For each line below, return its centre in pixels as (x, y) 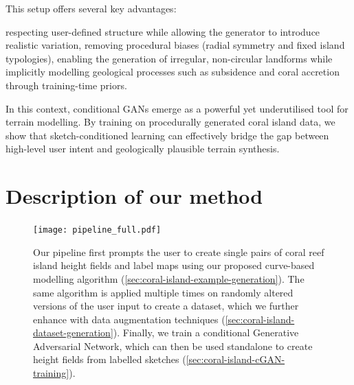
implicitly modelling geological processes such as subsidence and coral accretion (173, 72)
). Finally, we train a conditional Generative (206, 332)
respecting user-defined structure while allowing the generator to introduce (163, 31)
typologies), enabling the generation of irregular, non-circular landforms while (169, 58)
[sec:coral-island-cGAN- (235, 359)
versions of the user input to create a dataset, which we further (166, 306)
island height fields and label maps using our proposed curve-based (174, 265)
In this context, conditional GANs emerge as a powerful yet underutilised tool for (177, 108)
